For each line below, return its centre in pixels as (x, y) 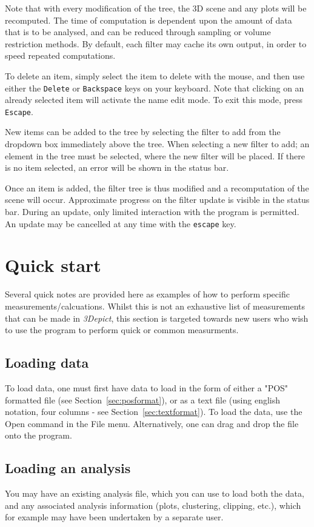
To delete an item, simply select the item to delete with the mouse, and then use (155, 75)
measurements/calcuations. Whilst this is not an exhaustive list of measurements (155, 306)
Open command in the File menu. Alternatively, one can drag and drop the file (152, 423)
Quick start (53, 265)
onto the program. (38, 435)
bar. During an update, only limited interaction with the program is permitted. (152, 212)
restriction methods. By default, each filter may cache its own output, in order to (156, 43)
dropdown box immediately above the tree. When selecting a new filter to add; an (157, 144)
